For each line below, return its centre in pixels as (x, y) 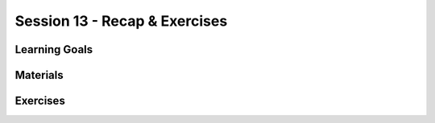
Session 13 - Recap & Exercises (121, 21)
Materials (39, 75)
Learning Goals (54, 49)
